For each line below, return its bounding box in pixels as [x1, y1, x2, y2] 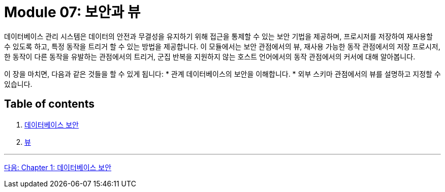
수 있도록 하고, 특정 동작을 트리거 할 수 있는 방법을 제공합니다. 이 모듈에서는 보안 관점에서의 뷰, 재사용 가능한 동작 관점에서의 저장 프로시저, [4, 42, 440, 51]
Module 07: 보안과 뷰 [4, 4, 141, 21]
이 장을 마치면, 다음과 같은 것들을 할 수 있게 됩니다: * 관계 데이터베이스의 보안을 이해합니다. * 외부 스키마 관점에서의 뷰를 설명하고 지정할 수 [4, 69, 441, 78]
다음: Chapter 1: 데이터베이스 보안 [4, 163, 112, 172]
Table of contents [4, 98, 94, 111]
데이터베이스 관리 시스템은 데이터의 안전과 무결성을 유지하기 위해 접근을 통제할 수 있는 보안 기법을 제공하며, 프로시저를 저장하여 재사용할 [4, 31, 433, 41]
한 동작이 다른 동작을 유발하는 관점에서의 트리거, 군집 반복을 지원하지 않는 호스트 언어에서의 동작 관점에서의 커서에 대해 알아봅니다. [4, 52, 416, 61]
